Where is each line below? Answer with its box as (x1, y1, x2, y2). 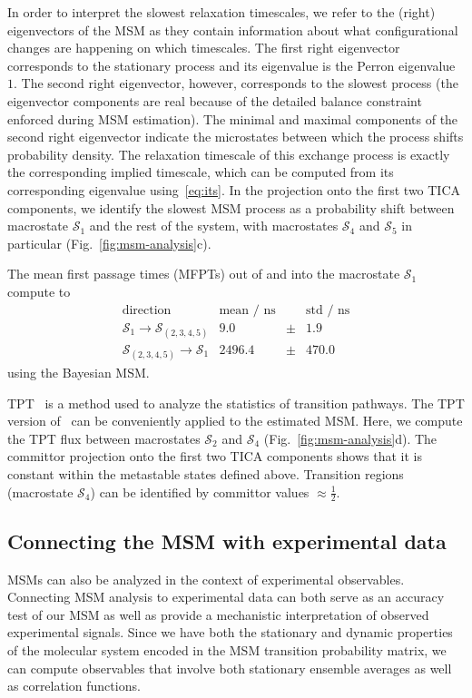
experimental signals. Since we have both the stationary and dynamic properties (7, 623, 453, 642)
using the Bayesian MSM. (7, 362, 150, 381)
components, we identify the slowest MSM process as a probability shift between (7, 198, 455, 217)
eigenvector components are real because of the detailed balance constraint (7, 91, 422, 110)
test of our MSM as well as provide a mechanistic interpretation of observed (7, 605, 429, 624)
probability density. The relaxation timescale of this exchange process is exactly (7, 144, 450, 163)
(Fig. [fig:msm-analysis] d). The (263, 428, 438, 447)
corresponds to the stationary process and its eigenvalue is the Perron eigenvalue (7, 55, 456, 74)
